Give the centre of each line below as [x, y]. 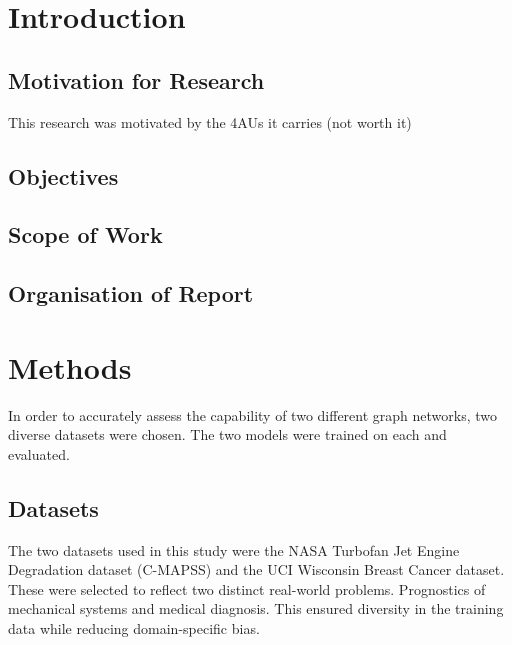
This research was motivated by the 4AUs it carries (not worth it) [210, 121]
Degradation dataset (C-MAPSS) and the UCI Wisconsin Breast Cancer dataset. [256, 569]
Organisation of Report [131, 293]
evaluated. [39, 453]
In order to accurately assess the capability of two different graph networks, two [253, 414]
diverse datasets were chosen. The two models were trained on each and [227, 434]
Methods [70, 366]
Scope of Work [85, 234]
